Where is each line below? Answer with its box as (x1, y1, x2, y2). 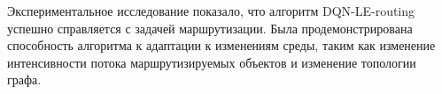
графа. (7, 70, 42, 89)
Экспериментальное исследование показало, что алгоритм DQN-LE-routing (7, 2, 415, 19)
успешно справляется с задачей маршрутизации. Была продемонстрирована (7, 18, 413, 37)
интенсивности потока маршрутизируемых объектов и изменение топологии (7, 53, 416, 71)
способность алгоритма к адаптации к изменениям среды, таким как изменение (7, 36, 436, 54)
